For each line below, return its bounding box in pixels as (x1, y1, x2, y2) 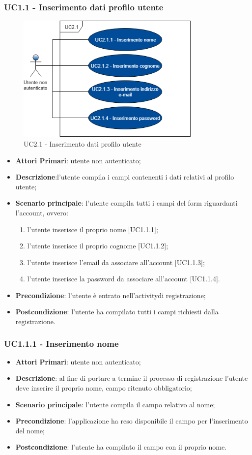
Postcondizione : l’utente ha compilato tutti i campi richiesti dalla (15, 306, 219, 317)
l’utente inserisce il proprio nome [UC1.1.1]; (27, 224, 158, 234)
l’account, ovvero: (15, 207, 68, 217)
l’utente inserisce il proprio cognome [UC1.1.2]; (27, 241, 168, 251)
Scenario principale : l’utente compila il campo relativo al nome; (15, 399, 215, 409)
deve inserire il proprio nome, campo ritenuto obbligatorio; (15, 383, 192, 393)
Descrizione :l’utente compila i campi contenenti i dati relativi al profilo (15, 172, 234, 182)
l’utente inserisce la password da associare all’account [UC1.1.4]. (27, 273, 220, 284)
